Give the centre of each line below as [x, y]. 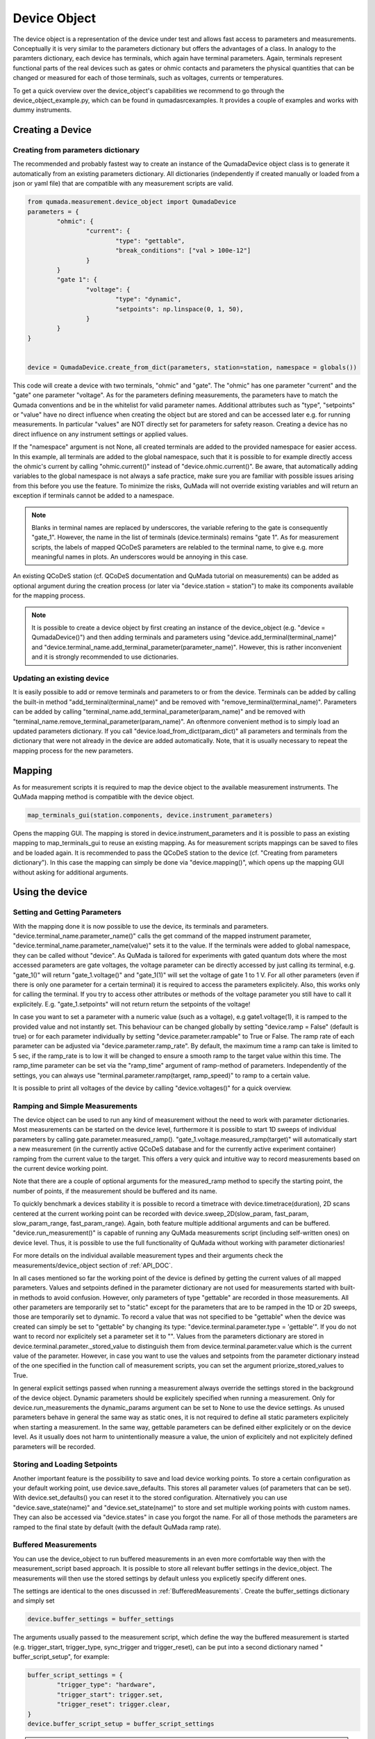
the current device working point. [60, 1169]
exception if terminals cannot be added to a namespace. [93, 496]
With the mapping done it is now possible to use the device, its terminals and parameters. [141, 926]
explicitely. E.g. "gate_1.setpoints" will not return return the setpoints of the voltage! [132, 1004]
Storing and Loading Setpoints [65, 1464]
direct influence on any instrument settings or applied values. [100, 434]
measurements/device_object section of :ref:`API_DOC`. [93, 1265]
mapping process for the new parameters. [73, 751]
